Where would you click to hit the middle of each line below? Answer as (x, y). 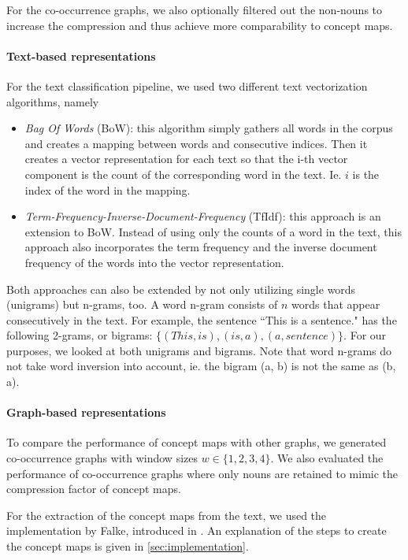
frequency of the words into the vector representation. (154, 262)
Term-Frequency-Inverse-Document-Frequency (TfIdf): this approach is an (203, 216)
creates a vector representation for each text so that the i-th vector (186, 159)
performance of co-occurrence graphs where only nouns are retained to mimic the (202, 473)
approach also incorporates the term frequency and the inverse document (201, 247)
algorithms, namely (53, 101)
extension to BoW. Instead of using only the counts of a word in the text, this (213, 231)
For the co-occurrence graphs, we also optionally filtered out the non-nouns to (195, 9)
